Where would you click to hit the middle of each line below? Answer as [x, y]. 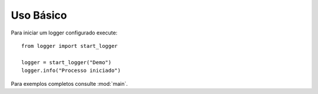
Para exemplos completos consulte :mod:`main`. [69, 83]
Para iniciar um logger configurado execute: [64, 33]
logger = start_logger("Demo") [67, 62]
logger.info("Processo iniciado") [71, 71]
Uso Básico [39, 15]
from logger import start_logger [69, 46]
